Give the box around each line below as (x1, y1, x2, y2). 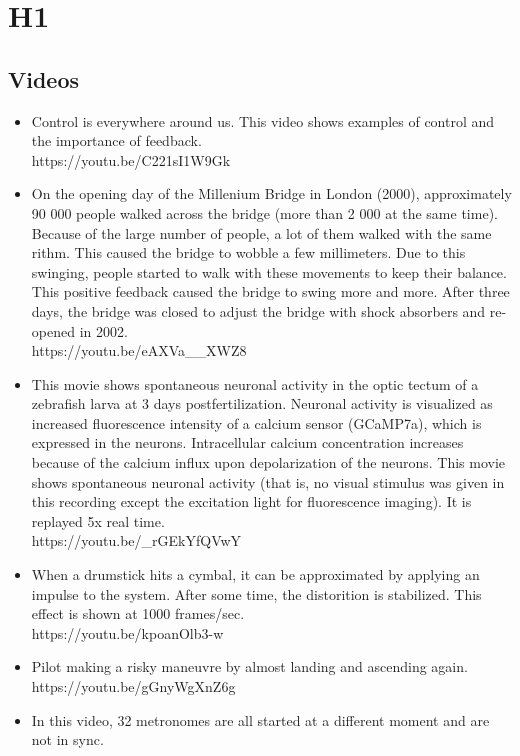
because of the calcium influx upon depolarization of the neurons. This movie (31, 452, 506, 473)
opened (31, 320, 75, 341)
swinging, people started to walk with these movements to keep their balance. (31, 261, 507, 282)
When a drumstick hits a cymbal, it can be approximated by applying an (31, 564, 480, 585)
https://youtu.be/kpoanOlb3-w (31, 622, 224, 643)
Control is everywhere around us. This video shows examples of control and (31, 110, 495, 131)
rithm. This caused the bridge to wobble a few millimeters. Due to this (31, 242, 466, 263)
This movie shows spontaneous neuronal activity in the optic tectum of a (31, 373, 479, 394)
